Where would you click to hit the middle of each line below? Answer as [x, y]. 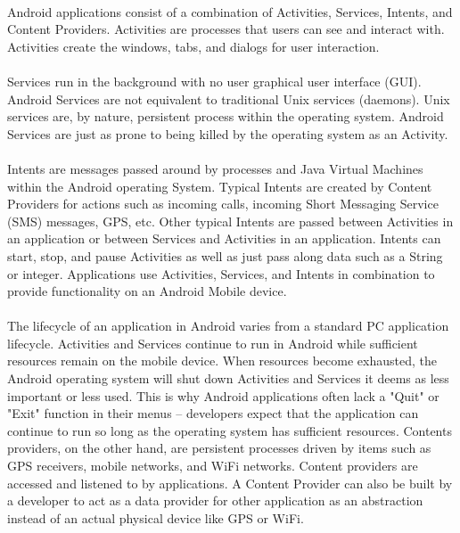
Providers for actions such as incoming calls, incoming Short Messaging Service [223, 204]
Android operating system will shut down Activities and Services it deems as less [228, 378]
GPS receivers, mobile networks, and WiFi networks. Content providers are [213, 466]
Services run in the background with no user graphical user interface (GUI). [214, 81]
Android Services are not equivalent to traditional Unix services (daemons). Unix [229, 98]
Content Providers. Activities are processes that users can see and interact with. [226, 29]
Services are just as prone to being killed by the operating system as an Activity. [228, 133]
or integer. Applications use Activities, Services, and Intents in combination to [221, 273]
